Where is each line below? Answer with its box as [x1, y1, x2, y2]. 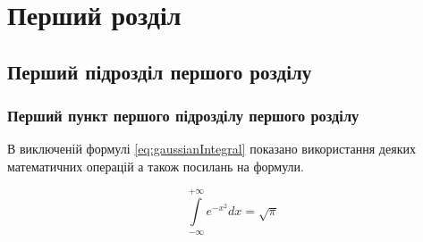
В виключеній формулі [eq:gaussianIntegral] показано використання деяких [7, 139, 416, 158]
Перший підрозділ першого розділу [7, 57, 312, 85]
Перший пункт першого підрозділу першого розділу [7, 104, 360, 127]
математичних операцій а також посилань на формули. [7, 156, 304, 175]
